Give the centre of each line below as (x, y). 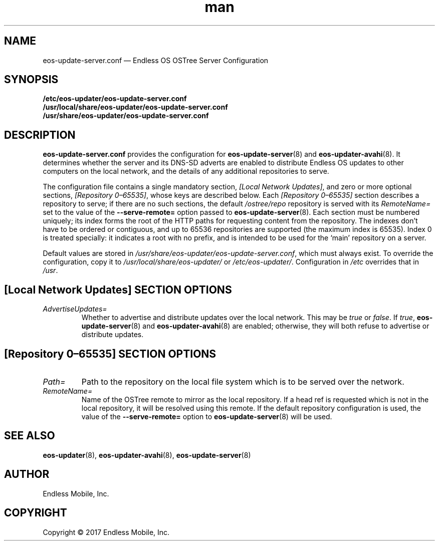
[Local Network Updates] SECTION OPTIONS (118, 290)
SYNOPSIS (31, 80)
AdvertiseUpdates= (75, 309)
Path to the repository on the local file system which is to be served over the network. (243, 381)
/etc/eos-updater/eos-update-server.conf (115, 99)
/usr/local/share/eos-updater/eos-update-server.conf (135, 107)
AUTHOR (27, 474)
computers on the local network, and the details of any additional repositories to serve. (186, 171)
